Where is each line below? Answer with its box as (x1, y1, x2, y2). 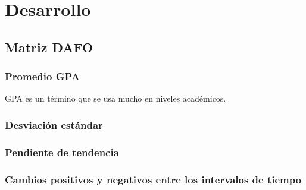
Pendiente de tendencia (5, 144, 119, 159)
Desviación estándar (5, 117, 103, 132)
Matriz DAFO (5, 37, 93, 56)
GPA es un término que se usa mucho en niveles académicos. (5, 92, 226, 104)
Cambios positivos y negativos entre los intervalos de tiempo (5, 172, 302, 186)
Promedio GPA (5, 69, 80, 84)
